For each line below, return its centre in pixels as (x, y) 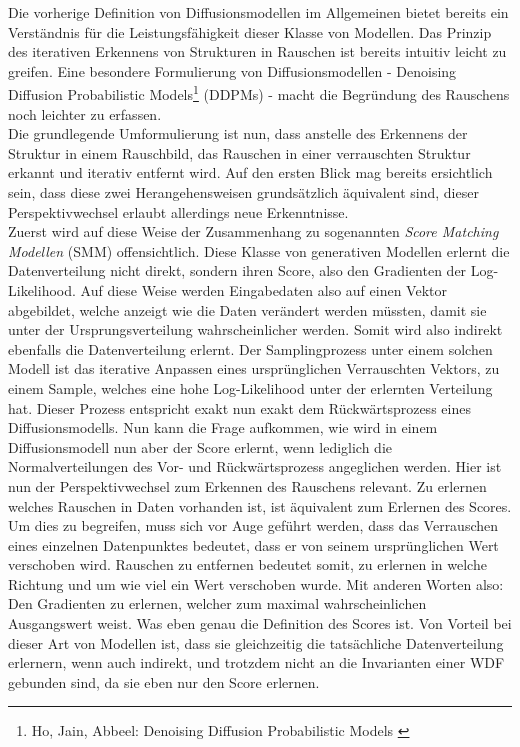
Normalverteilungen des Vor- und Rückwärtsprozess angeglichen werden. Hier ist (255, 466)
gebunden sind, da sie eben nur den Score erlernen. (164, 681)
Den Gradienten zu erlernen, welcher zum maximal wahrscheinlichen (217, 603)
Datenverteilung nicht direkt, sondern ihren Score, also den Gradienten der (237, 270)
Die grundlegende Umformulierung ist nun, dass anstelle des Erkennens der (238, 133)
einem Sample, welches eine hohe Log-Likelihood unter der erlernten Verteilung (250, 387)
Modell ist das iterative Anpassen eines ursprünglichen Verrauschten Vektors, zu (254, 368)
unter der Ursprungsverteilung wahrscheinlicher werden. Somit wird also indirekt (255, 329)
